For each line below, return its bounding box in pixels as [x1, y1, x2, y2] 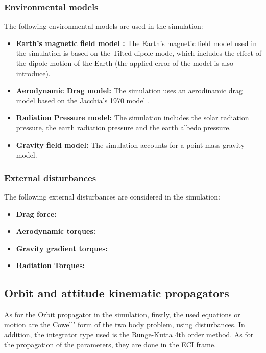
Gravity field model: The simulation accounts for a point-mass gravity [16, 139, 245, 150]
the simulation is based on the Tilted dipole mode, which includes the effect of [16, 48, 261, 58]
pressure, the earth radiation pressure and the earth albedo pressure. [16, 122, 231, 133]
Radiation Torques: [16, 260, 85, 271]
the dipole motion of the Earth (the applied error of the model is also [16, 58, 233, 68]
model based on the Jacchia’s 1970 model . [16, 95, 150, 105]
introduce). [16, 68, 51, 78]
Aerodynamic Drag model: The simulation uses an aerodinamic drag [16, 85, 243, 96]
